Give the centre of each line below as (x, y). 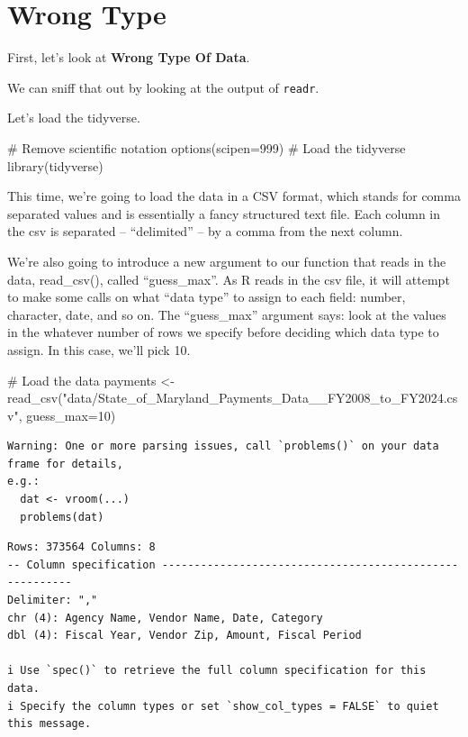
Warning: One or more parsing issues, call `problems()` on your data (223, 446)
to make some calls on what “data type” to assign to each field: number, (207, 297)
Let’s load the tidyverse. (74, 118)
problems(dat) (62, 517)
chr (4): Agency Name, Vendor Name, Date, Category (165, 618)
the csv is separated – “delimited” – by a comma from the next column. (205, 231)
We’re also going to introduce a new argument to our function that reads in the (227, 261)
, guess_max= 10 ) (67, 415)
